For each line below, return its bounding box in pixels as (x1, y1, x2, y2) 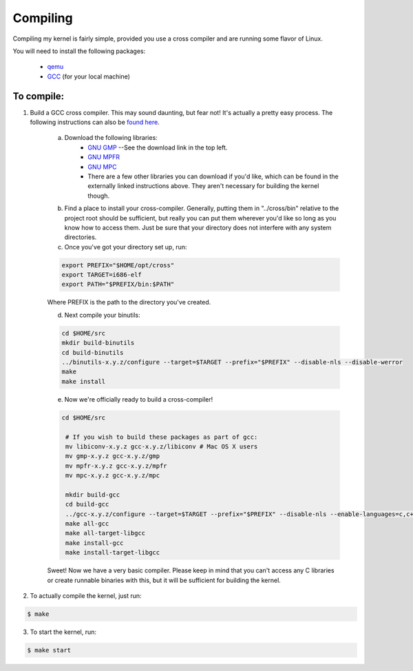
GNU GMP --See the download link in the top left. (87, 143, 228, 152)
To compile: (12, 90, 65, 102)
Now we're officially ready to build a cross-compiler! (64, 395, 213, 403)
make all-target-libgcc (65, 529, 146, 537)
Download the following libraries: (64, 134, 158, 142)
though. (87, 192, 110, 200)
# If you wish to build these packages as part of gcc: (65, 433, 258, 441)
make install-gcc (65, 539, 124, 547)
